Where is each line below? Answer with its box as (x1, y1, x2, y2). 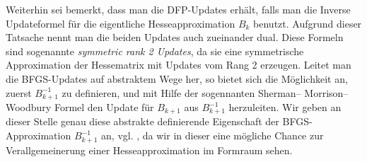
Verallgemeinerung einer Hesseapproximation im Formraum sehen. (6, 142, 293, 157)
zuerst (6, 85, 32, 100)
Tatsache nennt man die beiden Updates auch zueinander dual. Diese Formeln (6, 30, 344, 45)
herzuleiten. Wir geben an (228, 100, 342, 115)
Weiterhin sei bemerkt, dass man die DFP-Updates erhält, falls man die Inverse (6, 2, 351, 16)
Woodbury (6, 100, 52, 115)
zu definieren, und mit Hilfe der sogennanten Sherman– (62, 85, 301, 100)
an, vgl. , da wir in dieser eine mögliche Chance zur (101, 128, 324, 143)
